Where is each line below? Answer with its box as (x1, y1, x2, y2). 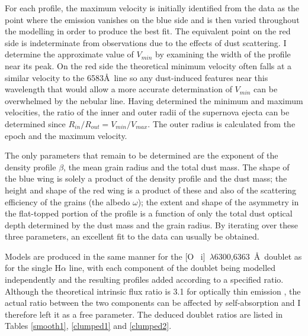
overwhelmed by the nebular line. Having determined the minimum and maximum (5, 94, 303, 106)
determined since (5, 117, 66, 130)
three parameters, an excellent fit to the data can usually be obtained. (5, 230, 259, 243)
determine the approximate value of (5, 48, 134, 60)
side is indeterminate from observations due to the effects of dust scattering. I (5, 36, 287, 49)
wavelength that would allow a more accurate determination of (5, 83, 232, 95)
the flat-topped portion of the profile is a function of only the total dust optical (5, 207, 293, 219)
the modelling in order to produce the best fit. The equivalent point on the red (5, 25, 291, 37)
